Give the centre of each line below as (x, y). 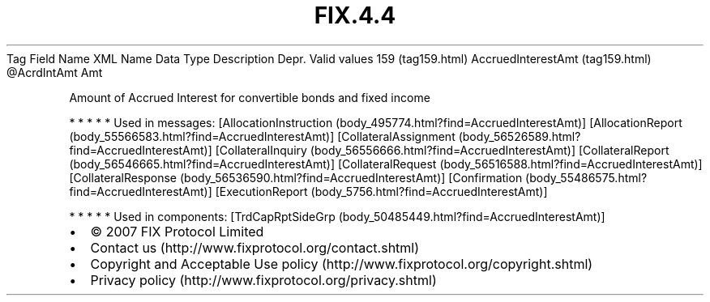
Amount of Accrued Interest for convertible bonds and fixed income (250, 97)
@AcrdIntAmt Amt (55, 72)
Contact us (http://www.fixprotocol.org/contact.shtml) (255, 247)
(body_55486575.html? (586, 177)
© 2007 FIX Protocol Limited (177, 231)
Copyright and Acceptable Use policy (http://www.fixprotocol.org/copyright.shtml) (342, 264)
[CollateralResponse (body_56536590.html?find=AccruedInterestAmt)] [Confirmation (296, 177)
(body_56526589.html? (520, 136)
